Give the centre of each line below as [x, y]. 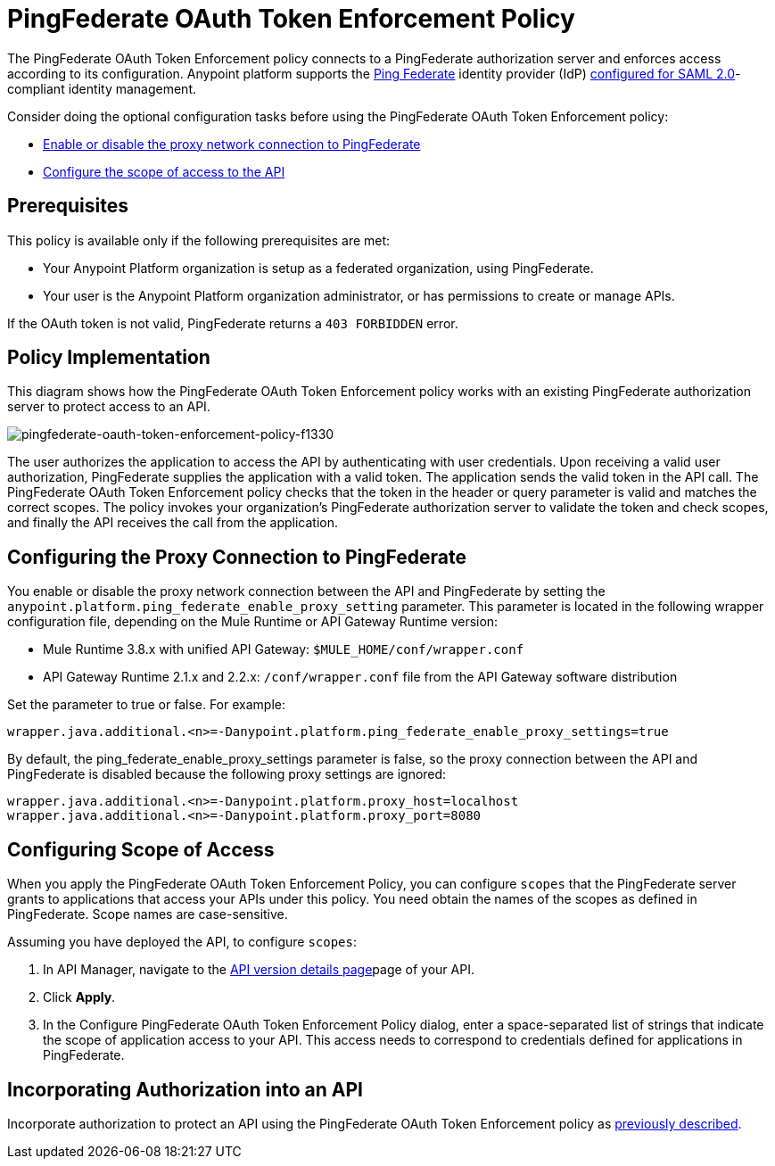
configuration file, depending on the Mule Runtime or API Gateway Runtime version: [253, 622]
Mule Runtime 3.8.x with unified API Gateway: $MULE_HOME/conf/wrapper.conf [284, 649]
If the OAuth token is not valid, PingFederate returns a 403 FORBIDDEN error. [233, 323]
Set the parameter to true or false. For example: [146, 705]
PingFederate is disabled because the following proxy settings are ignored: [227, 774]
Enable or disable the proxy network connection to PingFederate [232, 144]
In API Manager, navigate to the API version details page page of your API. [259, 970]
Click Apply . [79, 997]
